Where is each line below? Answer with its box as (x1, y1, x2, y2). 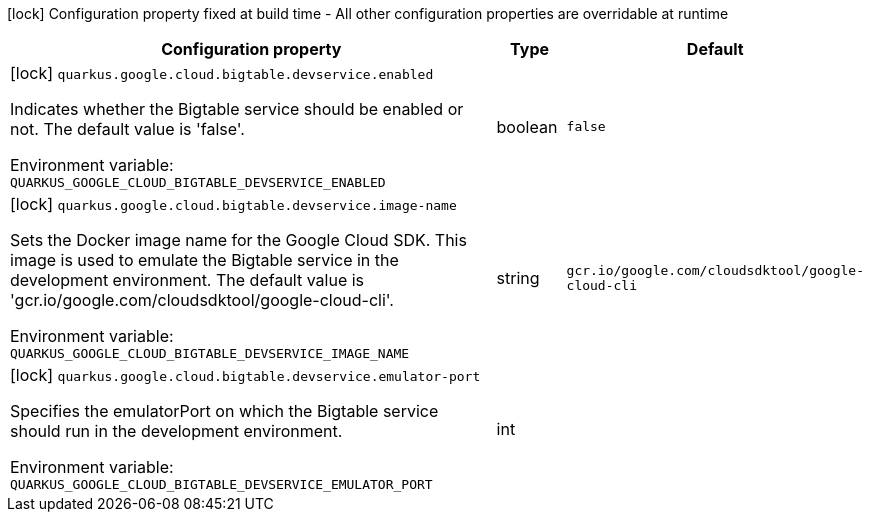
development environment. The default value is (10, 270, 365, 290)
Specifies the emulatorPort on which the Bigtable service (10, 401, 439, 421)
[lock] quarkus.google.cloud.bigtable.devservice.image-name (10, 194, 457, 214)
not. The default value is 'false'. (10, 119, 245, 139)
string (496, 267, 540, 288)
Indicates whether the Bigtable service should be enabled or (10, 99, 464, 119)
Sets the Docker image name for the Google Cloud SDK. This (10, 230, 467, 250)
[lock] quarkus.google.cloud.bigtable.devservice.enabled (10, 63, 434, 83)
